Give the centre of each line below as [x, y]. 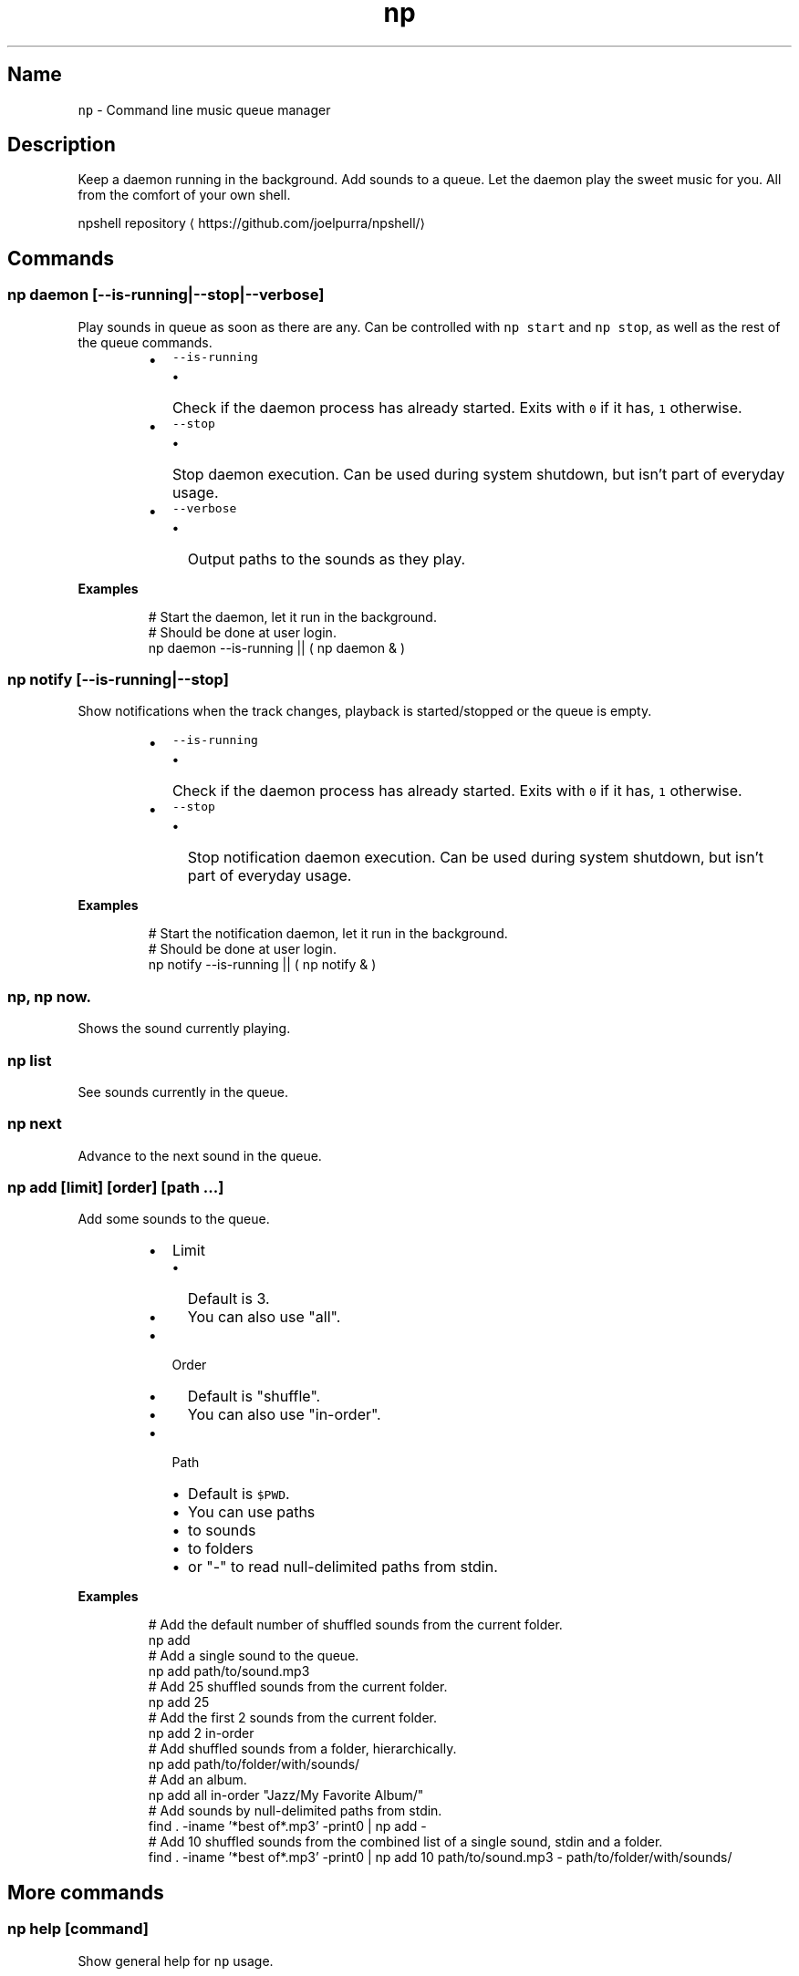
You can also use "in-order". [284, 1415]
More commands [86, 1892]
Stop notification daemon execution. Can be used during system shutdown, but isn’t [476, 858]
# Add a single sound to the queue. [254, 1656]
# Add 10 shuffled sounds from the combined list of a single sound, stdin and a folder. [405, 1842]
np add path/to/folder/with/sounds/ [254, 1764]
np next [35, 1124]
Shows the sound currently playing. [184, 1029]
